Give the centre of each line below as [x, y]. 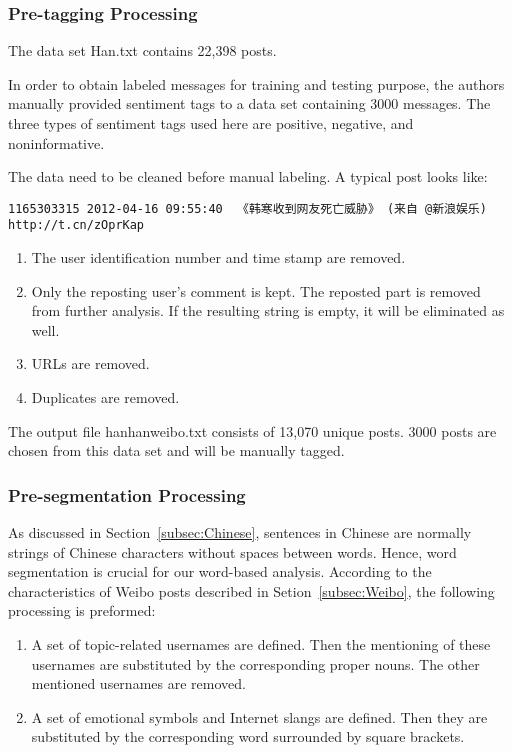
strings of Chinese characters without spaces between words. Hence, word [232, 551]
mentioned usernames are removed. [138, 683]
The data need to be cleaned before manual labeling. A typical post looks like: [248, 176]
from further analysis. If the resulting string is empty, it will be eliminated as [268, 310]
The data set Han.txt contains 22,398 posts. [142, 50]
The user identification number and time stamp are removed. [218, 257]
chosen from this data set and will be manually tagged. [176, 450]
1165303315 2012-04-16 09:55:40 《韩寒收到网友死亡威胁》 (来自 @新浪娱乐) [247, 208]
